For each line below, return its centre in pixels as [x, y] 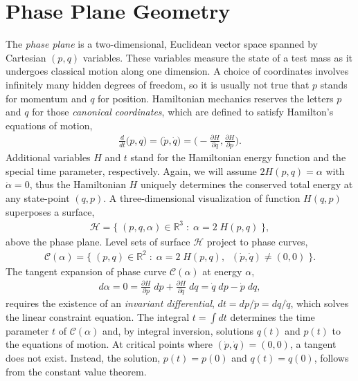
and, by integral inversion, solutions [178, 330]
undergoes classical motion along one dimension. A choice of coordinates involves [177, 71]
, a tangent [313, 344]
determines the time [272, 316]
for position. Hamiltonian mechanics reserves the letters [216, 98]
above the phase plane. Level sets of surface [98, 241]
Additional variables [48, 157]
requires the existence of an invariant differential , [110, 303]
